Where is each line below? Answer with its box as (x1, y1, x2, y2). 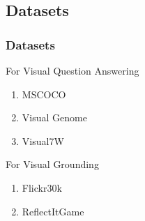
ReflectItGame (22, 204, 84, 218)
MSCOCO (22, 86, 66, 101)
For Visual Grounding (6, 157, 99, 172)
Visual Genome (22, 110, 87, 125)
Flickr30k (22, 180, 62, 195)
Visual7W (22, 133, 64, 148)
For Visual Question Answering (6, 63, 139, 77)
